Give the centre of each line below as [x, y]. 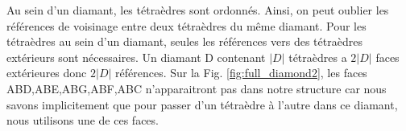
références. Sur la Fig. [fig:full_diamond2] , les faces [241, 73]
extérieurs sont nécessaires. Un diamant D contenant [136, 57]
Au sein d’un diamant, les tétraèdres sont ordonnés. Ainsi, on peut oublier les [198, 10]
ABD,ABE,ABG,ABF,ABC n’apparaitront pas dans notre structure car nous [197, 88]
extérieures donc [47, 73]
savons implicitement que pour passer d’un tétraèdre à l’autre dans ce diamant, [202, 104]
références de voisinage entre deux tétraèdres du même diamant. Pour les [186, 25]
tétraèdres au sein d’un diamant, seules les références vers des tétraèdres [184, 41]
